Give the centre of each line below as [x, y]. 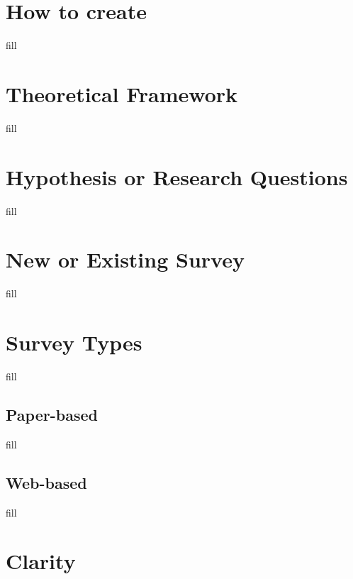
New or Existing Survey [125, 259]
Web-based [46, 482]
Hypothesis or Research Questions [177, 176]
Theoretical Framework [122, 93]
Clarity [41, 561]
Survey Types [74, 342]
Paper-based [52, 414]
